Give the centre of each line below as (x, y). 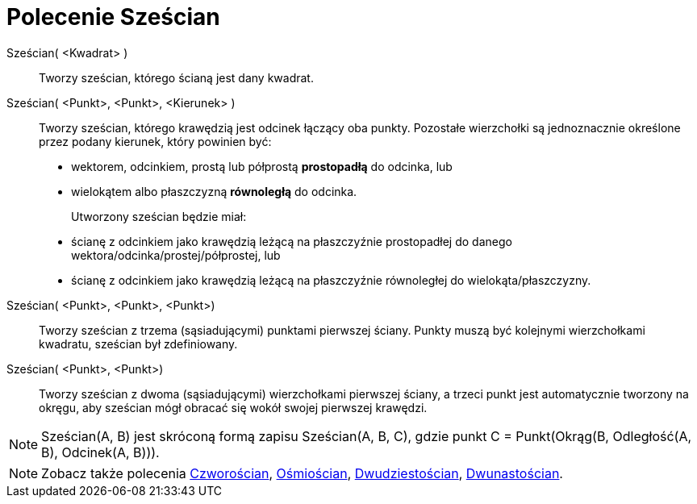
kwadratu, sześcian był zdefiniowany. (138, 344)
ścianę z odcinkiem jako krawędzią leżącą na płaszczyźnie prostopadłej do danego (292, 241)
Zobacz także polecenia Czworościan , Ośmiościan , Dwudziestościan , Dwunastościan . (302, 473)
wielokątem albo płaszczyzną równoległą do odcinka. (214, 191)
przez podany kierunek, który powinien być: (155, 141)
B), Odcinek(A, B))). (100, 452)
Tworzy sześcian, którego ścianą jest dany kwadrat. (176, 77)
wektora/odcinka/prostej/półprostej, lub (176, 255)
